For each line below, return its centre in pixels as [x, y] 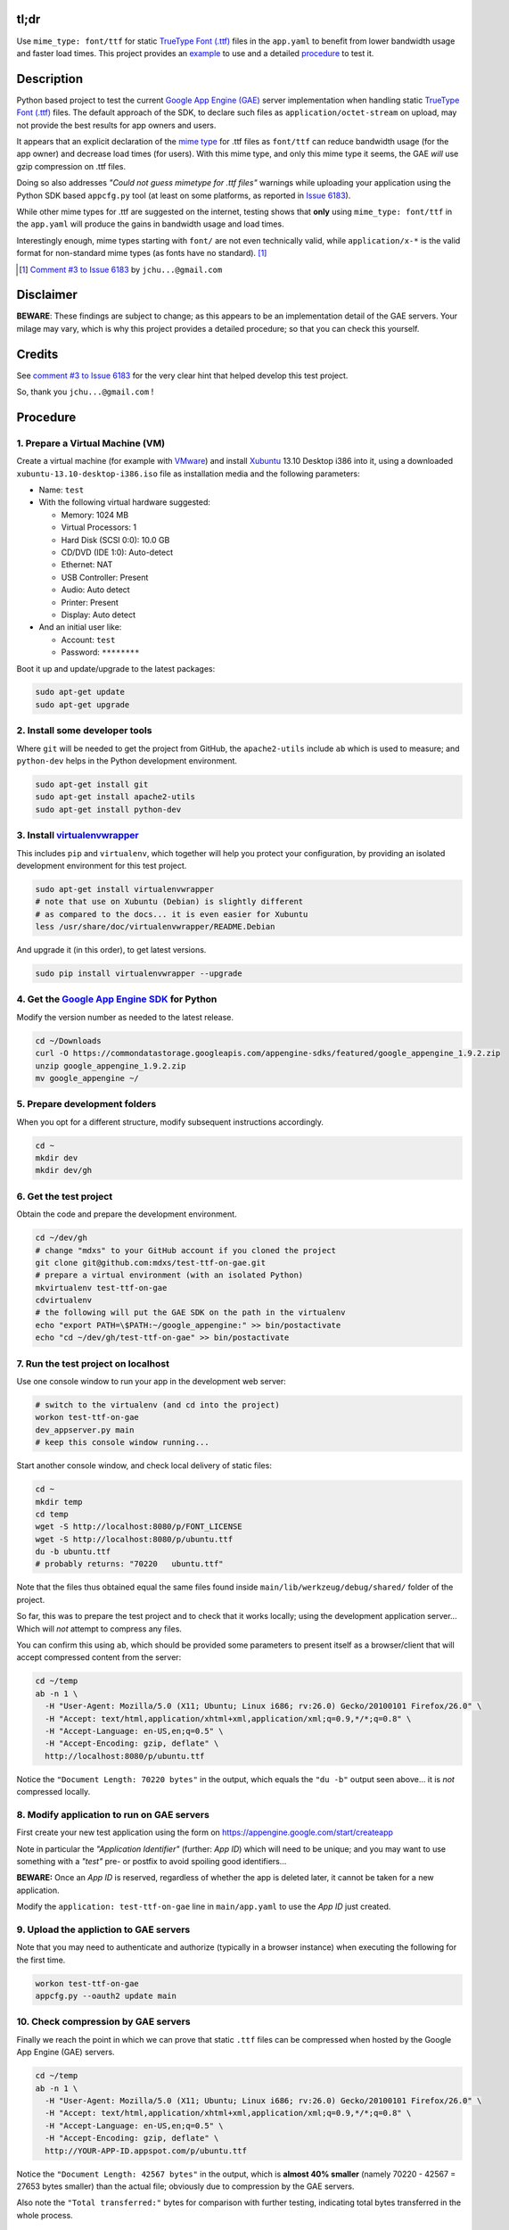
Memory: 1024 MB [95, 515]
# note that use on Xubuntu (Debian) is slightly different [169, 902]
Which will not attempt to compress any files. [99, 1629]
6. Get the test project [65, 1196]
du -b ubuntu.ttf [73, 1552]
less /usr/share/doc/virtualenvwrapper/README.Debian [155, 927]
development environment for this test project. [102, 865]
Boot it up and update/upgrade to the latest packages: [116, 668]
